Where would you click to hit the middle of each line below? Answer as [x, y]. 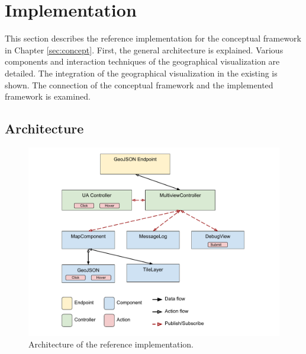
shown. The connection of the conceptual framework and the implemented [139, 84]
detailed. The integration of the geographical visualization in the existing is [141, 73]
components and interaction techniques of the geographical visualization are [142, 61]
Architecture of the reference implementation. [111, 344]
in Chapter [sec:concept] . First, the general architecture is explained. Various [144, 50]
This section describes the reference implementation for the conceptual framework [153, 38]
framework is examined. [48, 96]
